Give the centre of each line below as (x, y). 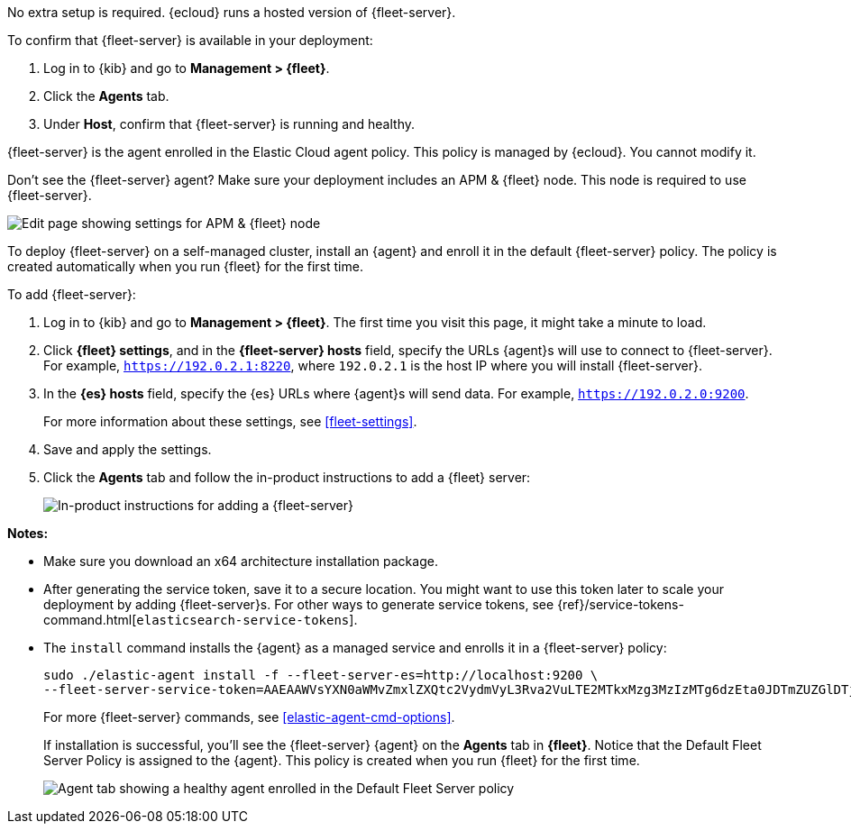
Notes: (28, 533)
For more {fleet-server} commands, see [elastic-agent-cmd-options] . (249, 717)
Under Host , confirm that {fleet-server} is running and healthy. (229, 124)
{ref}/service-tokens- (621, 604)
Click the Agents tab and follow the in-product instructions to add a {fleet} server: (287, 477)
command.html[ (90, 620)
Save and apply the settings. (128, 449)
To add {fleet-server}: (72, 294)
